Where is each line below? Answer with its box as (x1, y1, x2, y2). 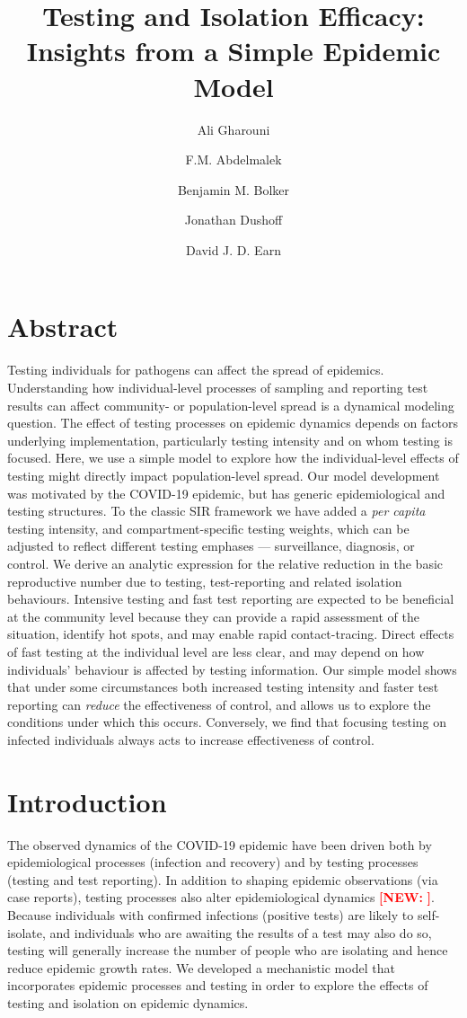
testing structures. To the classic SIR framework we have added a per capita (7, 501, 426, 520)
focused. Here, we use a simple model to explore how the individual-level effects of (7, 448, 459, 467)
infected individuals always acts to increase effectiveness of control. (7, 730, 374, 748)
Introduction (7, 783, 167, 819)
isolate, (7, 923, 46, 942)
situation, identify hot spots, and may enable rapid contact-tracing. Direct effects (7, 624, 454, 643)
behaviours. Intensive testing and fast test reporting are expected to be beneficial (7, 589, 454, 608)
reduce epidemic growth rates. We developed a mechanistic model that (7, 958, 395, 977)
